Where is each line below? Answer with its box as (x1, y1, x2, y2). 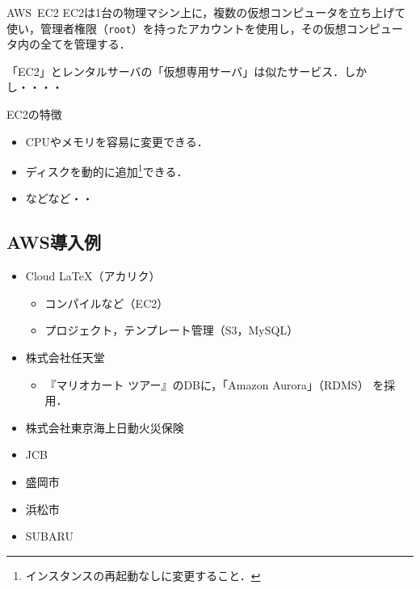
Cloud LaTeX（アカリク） (25, 267, 161, 284)
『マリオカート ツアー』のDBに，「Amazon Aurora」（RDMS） (44, 376, 369, 393)
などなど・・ (25, 190, 94, 207)
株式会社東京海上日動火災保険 (25, 419, 184, 435)
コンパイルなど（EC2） (44, 294, 169, 311)
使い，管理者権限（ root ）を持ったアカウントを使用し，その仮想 (6, 19, 346, 36)
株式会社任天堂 (25, 349, 105, 366)
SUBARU (25, 528, 73, 545)
